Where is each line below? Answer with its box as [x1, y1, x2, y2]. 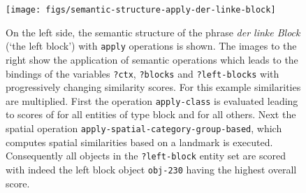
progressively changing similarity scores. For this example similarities [6, 80, 301, 94]
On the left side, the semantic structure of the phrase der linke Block [6, 24, 300, 39]
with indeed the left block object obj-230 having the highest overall [6, 162, 297, 176]
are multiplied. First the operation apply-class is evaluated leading [6, 93, 298, 108]
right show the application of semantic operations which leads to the [6, 52, 298, 66]
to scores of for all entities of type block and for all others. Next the [6, 107, 296, 122]
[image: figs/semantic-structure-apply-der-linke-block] [6, 5, 276, 15]
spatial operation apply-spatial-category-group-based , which [6, 121, 282, 135]
